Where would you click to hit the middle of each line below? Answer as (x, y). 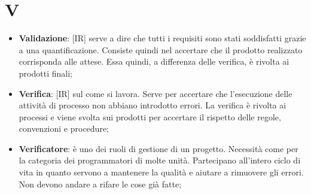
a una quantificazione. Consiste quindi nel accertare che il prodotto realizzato (161, 49)
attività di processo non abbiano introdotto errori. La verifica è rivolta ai (153, 105)
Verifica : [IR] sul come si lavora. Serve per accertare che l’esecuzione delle (155, 93)
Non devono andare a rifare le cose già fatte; (100, 184)
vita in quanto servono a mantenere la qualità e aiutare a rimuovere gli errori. (161, 172)
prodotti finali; (45, 73)
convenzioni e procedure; (64, 128)
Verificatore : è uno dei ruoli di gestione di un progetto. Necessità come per (158, 148)
